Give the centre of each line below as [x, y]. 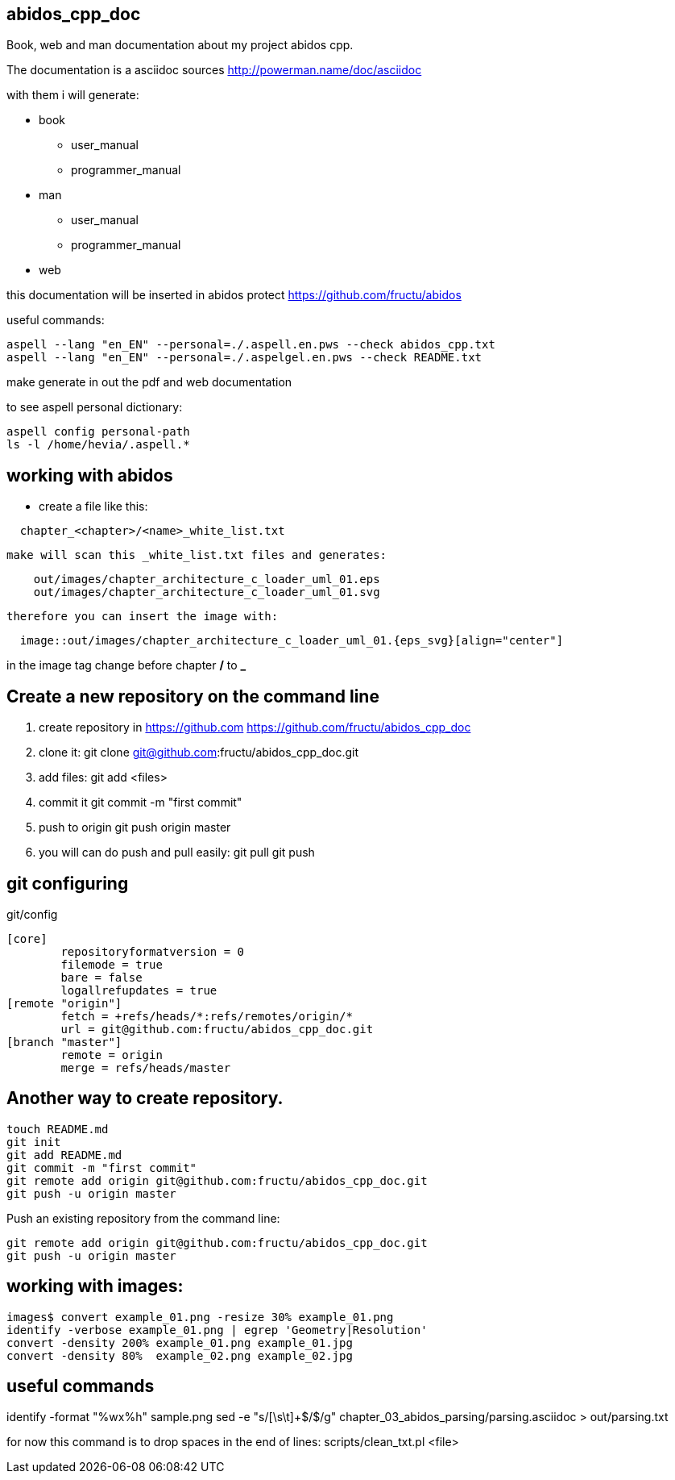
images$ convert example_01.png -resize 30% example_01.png [200, 1317]
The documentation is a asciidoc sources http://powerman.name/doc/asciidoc [214, 70]
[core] [27, 938]
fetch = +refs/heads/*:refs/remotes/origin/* [207, 1016]
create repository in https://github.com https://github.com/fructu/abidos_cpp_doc [255, 727]
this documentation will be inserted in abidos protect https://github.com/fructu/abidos [234, 295]
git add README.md [64, 1155]
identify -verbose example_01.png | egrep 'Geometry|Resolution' [217, 1330]
